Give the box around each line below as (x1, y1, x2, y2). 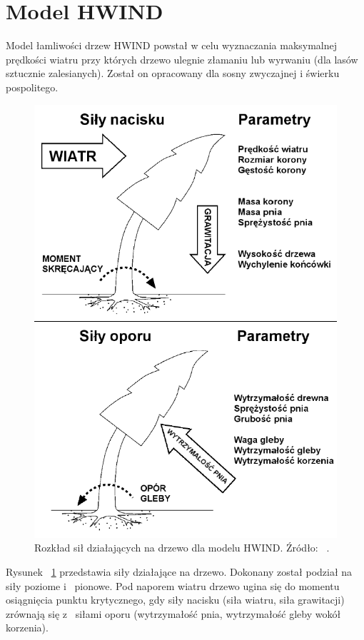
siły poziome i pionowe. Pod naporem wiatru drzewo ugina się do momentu (6, 578, 340, 593)
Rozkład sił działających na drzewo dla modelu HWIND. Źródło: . (34, 540, 330, 555)
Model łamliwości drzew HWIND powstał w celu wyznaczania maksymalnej (6, 38, 338, 53)
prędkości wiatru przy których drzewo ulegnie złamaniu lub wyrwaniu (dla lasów (6, 51, 358, 66)
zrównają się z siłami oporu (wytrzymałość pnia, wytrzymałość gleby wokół (6, 606, 341, 621)
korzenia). (6, 620, 49, 635)
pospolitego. (6, 79, 59, 94)
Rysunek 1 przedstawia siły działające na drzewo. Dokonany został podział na (6, 564, 353, 579)
